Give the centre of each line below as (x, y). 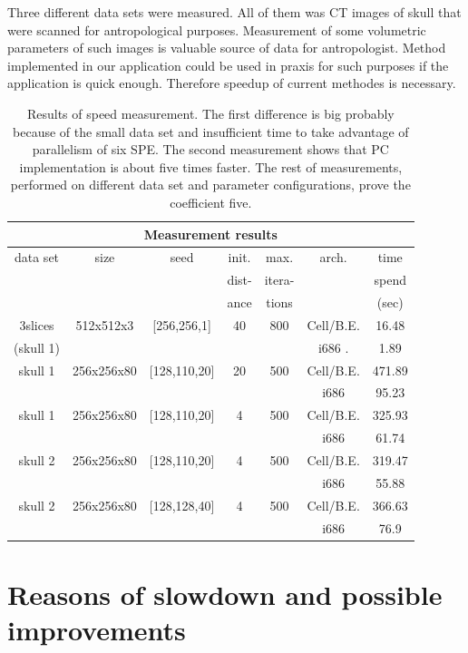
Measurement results (210, 234)
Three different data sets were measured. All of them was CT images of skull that (234, 12)
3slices (37, 324)
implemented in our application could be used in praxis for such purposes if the (228, 65)
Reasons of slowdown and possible (225, 594)
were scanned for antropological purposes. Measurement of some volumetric (217, 29)
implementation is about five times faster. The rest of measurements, (211, 166)
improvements (97, 629)
